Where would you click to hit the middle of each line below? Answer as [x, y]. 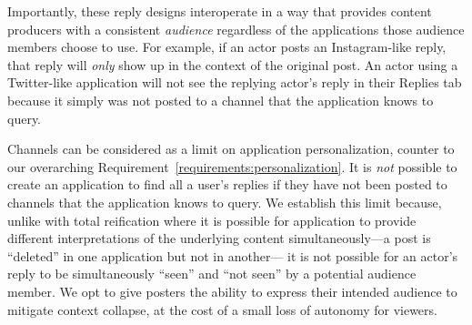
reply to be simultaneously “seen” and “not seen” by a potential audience [212, 274]
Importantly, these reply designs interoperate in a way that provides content [220, 11]
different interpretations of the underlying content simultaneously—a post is [219, 238]
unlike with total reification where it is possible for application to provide [212, 220]
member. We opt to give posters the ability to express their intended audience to [232, 291]
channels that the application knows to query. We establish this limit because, [225, 202]
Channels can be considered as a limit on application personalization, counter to [231, 149]
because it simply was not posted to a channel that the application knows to [221, 100]
